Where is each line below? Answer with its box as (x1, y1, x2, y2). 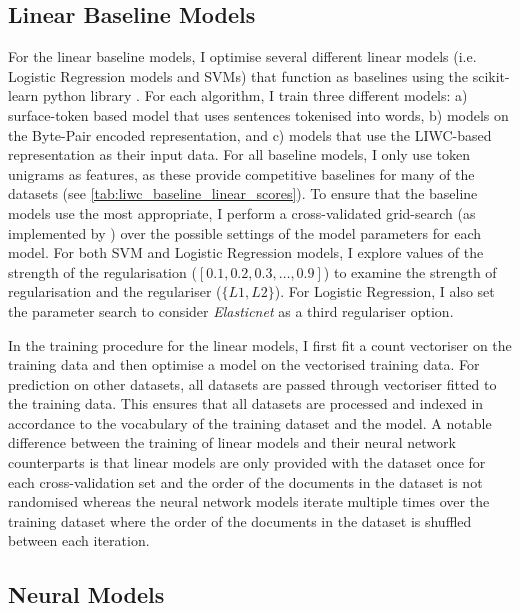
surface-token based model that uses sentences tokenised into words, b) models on (8, 104, 509, 125)
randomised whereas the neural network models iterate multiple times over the (8, 491, 490, 512)
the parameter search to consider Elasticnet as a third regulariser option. (8, 300, 454, 321)
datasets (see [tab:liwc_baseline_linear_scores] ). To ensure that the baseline (8, 183, 478, 204)
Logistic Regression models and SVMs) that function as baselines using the (8, 65, 468, 86)
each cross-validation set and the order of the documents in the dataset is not (8, 471, 483, 492)
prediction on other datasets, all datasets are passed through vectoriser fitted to (8, 373, 497, 394)
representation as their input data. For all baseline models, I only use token (8, 144, 470, 165)
